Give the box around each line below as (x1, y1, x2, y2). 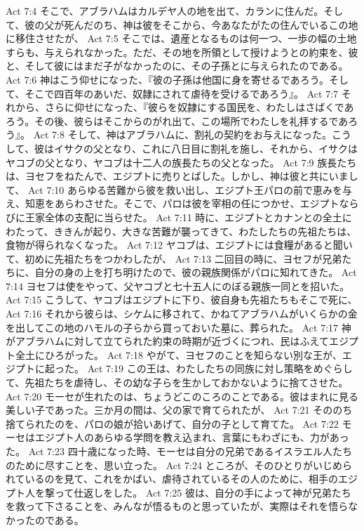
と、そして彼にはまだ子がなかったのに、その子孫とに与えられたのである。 (6, 58, 349, 73)
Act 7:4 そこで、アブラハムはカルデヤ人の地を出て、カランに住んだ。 (6, 4, 324, 18)
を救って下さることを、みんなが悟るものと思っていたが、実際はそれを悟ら (6, 499, 349, 513)
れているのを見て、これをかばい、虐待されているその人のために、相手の (6, 471, 339, 486)
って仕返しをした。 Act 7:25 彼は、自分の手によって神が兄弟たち (54, 485, 351, 499)
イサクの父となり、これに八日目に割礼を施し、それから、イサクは (53, 140, 358, 155)
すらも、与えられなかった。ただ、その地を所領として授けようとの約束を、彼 (6, 44, 358, 59)
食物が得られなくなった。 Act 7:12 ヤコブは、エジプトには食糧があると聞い (6, 237, 353, 252)
